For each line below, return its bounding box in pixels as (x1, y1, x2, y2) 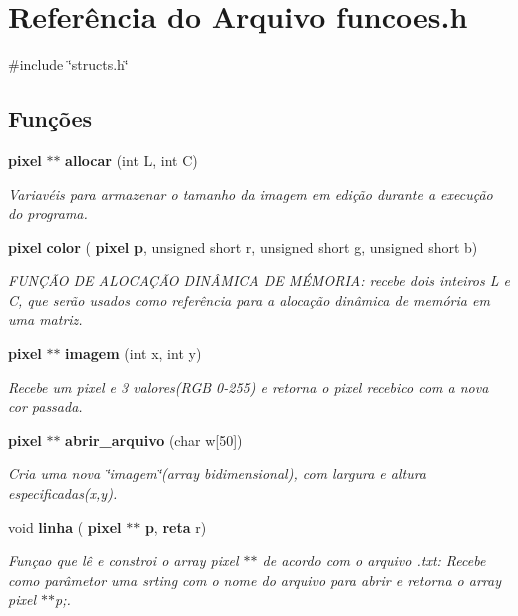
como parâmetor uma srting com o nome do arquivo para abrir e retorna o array (8, 569, 501, 590)
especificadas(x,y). (8, 483, 118, 504)
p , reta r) (144, 516, 207, 537)
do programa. (8, 203, 88, 224)
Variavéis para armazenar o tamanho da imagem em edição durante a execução (8, 183, 493, 204)
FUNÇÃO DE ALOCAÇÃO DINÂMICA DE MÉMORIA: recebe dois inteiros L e (8, 270, 510, 291)
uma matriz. (8, 309, 83, 330)
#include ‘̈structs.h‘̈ (8, 54, 129, 75)
